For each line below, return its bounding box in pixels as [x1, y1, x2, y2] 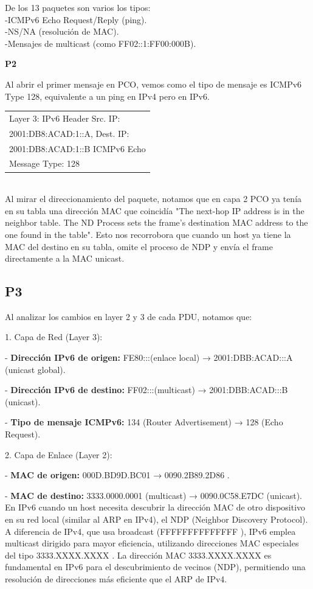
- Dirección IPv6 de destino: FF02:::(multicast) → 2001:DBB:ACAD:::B [5, 383, 288, 396]
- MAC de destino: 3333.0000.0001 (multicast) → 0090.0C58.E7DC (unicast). [5, 489, 302, 501]
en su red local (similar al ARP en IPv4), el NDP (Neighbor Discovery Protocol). [5, 513, 308, 526]
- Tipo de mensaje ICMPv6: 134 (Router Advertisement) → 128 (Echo [5, 416, 283, 428]
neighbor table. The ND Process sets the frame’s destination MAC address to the [5, 216, 308, 229]
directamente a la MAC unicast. [5, 252, 125, 265]
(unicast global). [5, 363, 66, 375]
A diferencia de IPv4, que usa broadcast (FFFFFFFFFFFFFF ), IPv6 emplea [5, 525, 296, 537]
